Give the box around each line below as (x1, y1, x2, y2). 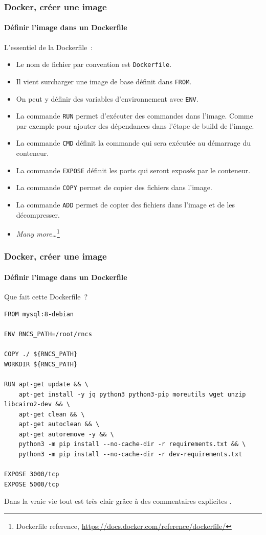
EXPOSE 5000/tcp (4, 480, 59, 488)
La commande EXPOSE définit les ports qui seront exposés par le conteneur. (16, 165, 251, 175)
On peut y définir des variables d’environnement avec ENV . (16, 93, 198, 104)
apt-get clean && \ (18, 410, 85, 418)
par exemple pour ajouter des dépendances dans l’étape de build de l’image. (16, 120, 254, 131)
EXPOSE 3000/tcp (4, 471, 59, 478)
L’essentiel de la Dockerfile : (4, 41, 93, 52)
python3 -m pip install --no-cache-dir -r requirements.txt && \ (18, 440, 246, 448)
